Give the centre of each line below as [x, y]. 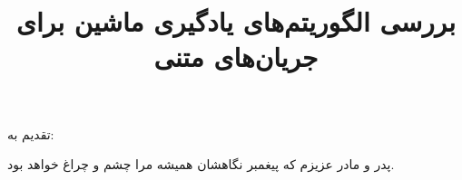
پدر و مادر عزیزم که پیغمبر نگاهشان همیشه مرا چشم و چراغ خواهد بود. [201, 164]
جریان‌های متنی [236, 57]
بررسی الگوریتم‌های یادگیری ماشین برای [236, 21]
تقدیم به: [31, 133]
